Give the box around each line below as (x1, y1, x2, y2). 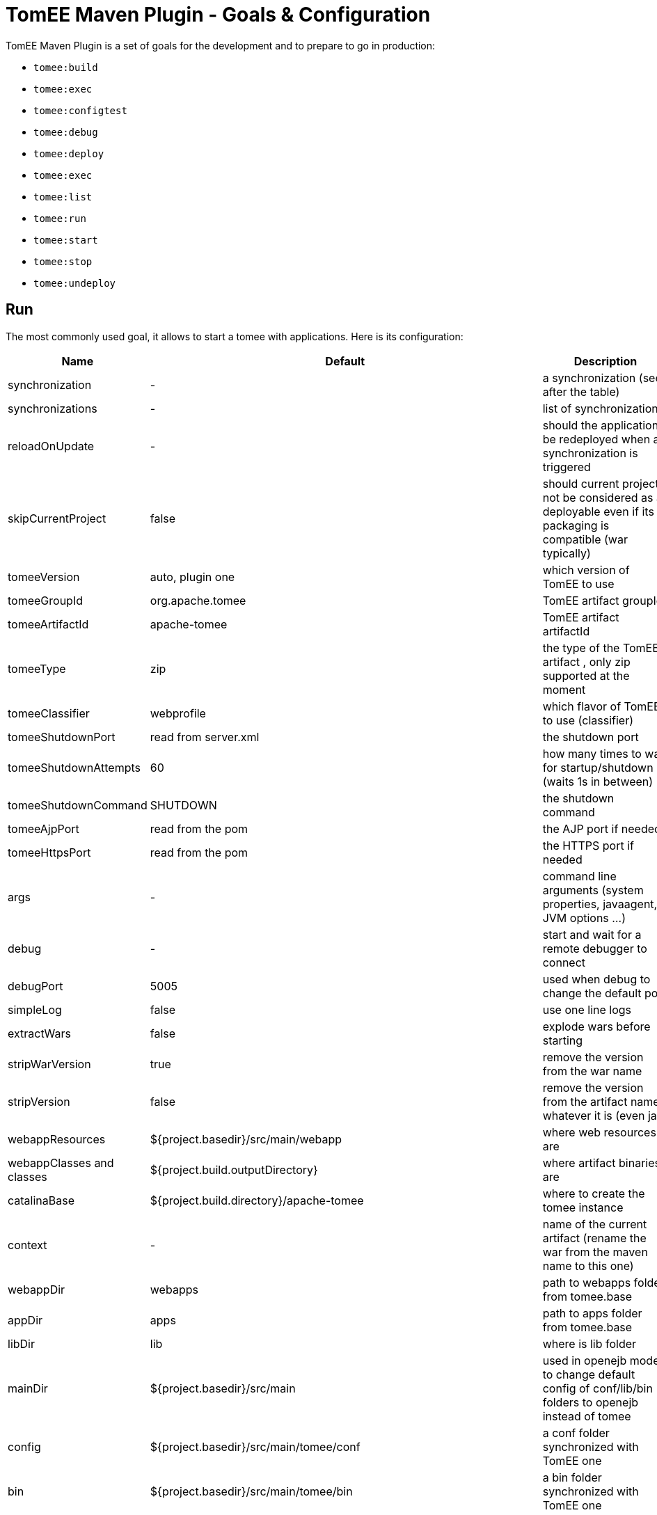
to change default (542, 1367, 635, 1381)
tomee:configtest (33, 104, 127, 116)
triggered (542, 459, 591, 474)
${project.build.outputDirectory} (150, 1162, 318, 1177)
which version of (542, 562, 630, 577)
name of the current (542, 1216, 647, 1231)
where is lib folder (542, 1336, 637, 1351)
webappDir (8, 1282, 65, 1296)
